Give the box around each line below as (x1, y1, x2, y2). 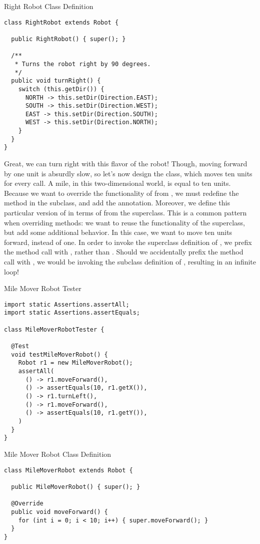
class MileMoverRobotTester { (4, 326, 104, 333)
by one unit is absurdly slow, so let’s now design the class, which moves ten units (4, 168, 252, 178)
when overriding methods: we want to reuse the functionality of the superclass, (4, 217, 245, 227)
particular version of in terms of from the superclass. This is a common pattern (4, 207, 247, 218)
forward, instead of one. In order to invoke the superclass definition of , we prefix (4, 236, 252, 247)
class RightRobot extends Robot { (4, 19, 119, 26)
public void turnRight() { (11, 77, 101, 85)
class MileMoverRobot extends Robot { (4, 466, 133, 474)
